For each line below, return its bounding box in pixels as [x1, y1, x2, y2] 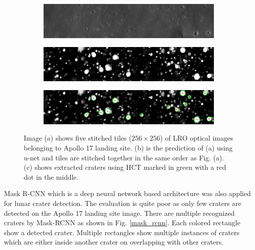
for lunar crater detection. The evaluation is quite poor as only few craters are [4, 198, 242, 208]
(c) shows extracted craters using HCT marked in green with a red [24, 162, 226, 172]
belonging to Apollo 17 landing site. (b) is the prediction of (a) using [24, 142, 233, 152]
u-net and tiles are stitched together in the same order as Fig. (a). [24, 152, 224, 162]
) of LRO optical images [160, 133, 233, 143]
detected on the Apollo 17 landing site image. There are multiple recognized [4, 207, 235, 218]
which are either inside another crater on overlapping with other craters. [4, 237, 224, 247]
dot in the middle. [24, 171, 79, 182]
